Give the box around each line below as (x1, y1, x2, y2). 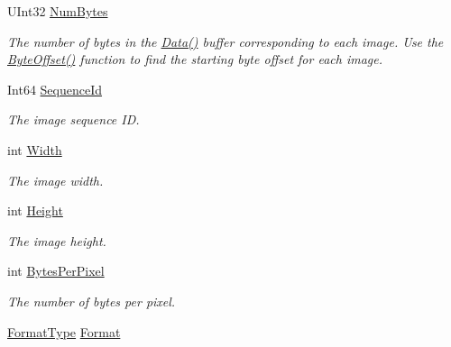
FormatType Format (7, 322, 121, 341)
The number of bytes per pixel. (7, 291, 176, 310)
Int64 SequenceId (7, 79, 103, 98)
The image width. (7, 170, 104, 189)
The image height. (7, 231, 106, 250)
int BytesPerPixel (7, 261, 105, 280)
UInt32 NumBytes (7, 2, 108, 20)
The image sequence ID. (7, 110, 140, 129)
